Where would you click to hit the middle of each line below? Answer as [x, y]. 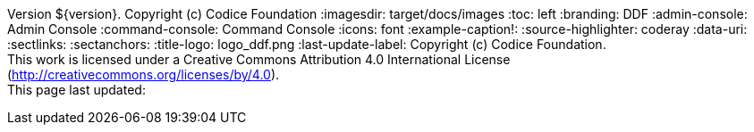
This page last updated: [76, 90]
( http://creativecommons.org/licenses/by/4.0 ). [144, 74]
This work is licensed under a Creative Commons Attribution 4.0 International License [259, 59]
